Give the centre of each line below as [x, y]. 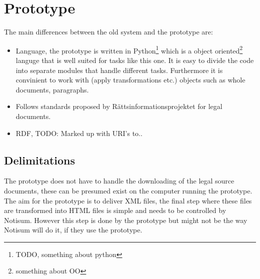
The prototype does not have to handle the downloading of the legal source [119, 181]
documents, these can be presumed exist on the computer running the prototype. [128, 190]
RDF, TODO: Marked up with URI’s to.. [79, 133]
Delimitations [40, 160]
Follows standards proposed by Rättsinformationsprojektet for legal [119, 106]
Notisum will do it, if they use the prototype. [73, 230]
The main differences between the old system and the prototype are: [108, 32]
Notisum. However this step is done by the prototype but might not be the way [126, 220]
